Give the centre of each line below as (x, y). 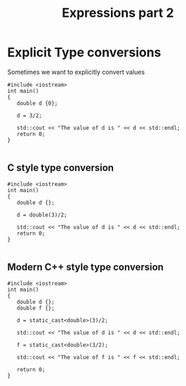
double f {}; (35, 308)
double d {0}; (37, 103)
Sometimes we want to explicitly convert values (76, 72)
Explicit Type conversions (84, 52)
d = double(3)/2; (42, 215)
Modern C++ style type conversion (85, 268)
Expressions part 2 (118, 13)
